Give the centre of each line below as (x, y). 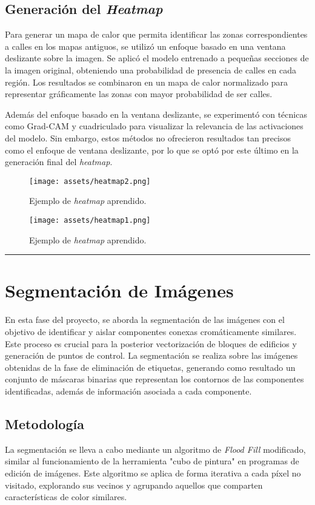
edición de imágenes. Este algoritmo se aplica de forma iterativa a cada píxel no (153, 473)
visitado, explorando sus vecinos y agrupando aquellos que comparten (134, 485)
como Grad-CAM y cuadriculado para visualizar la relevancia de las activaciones (154, 126)
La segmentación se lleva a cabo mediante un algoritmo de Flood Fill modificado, (155, 449)
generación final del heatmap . (59, 162)
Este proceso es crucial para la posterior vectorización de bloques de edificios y (151, 343)
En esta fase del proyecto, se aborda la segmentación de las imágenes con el (145, 320)
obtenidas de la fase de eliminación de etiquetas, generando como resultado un (150, 367)
